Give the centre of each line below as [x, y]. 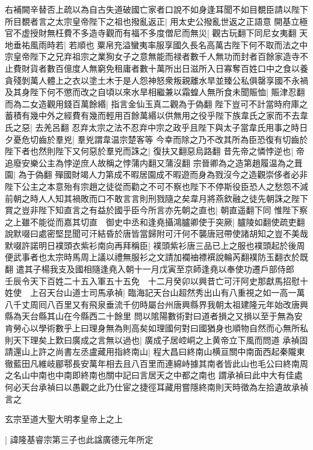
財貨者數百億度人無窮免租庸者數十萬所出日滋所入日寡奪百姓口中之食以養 [165, 68]
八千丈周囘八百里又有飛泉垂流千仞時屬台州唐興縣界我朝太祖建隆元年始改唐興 [156, 304]
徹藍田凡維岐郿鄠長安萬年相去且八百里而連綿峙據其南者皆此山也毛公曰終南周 [156, 363]
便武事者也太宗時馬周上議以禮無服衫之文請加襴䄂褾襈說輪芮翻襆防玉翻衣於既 [156, 257]
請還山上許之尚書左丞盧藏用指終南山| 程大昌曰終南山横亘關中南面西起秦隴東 [155, 352]
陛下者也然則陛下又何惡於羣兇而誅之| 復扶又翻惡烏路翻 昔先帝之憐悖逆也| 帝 [155, 151]
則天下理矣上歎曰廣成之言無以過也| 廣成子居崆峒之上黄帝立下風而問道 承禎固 [156, 339]
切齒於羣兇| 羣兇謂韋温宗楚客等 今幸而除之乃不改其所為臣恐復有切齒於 [169, 139]
